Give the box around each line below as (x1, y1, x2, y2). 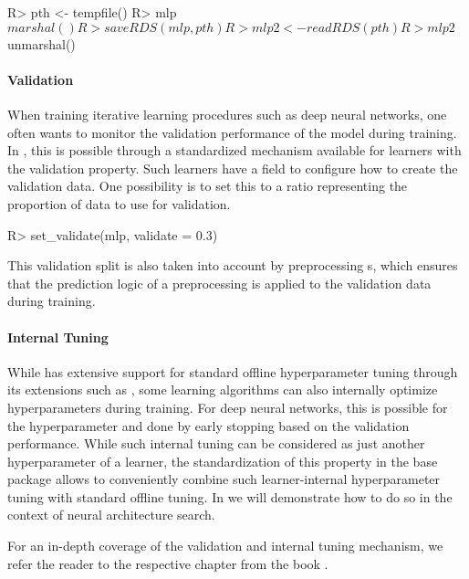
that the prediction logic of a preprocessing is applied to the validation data (7, 273, 432, 292)
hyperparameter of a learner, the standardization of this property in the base (7, 451, 438, 470)
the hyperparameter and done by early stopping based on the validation (7, 416, 410, 435)
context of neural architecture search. (7, 505, 215, 524)
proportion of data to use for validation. (7, 194, 231, 213)
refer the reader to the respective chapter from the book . (7, 553, 328, 573)
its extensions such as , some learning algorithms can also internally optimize (7, 380, 438, 399)
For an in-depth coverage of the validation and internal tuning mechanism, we (7, 536, 443, 555)
